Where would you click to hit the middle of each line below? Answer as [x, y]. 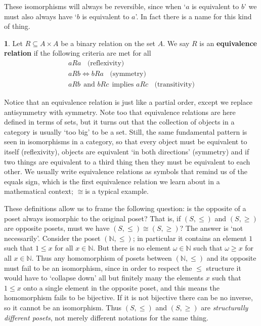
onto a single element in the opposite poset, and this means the [122, 287]
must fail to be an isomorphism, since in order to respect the [98, 268]
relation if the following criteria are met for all [78, 53]
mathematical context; [39, 191]
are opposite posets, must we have [57, 228]
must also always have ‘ [40, 16]
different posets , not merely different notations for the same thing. [106, 317]
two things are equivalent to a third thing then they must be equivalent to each [127, 161]
